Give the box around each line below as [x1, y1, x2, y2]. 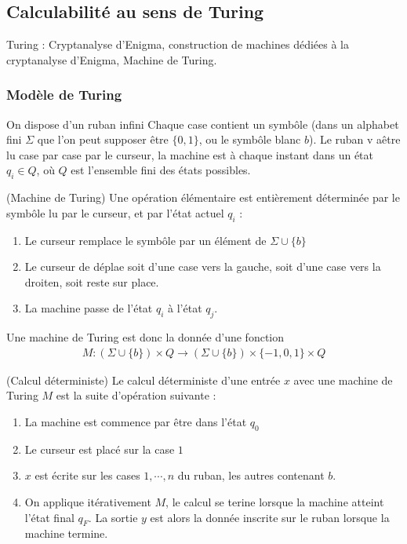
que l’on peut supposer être [37, 131, 169, 148]
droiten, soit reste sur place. [24, 273, 159, 290]
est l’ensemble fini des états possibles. [71, 162, 251, 178]
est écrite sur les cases [35, 467, 140, 484]
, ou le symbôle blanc [198, 131, 301, 148]
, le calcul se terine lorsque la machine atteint [165, 493, 384, 509]
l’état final [24, 509, 74, 525]
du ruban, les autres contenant [177, 467, 325, 484]
